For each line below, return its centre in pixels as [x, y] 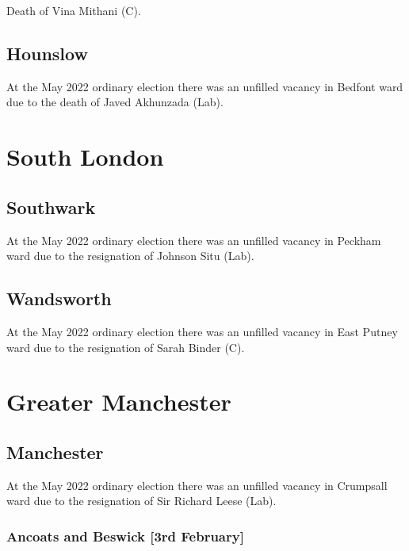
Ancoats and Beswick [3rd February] [125, 536]
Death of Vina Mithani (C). [74, 10]
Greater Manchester [119, 402]
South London [85, 157]
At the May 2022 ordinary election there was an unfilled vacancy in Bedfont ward [205, 86]
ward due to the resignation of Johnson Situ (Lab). [130, 256]
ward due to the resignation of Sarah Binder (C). [126, 347]
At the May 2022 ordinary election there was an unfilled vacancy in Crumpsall [197, 485]
